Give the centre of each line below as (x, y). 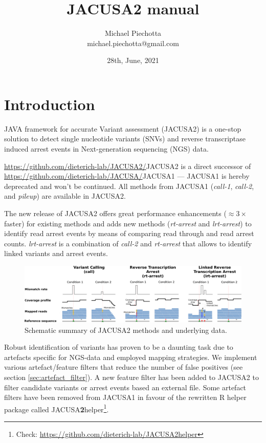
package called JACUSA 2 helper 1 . (57, 408)
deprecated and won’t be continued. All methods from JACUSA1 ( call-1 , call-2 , (129, 186)
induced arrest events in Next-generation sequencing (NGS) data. (106, 149)
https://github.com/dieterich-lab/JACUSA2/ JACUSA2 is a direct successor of (128, 166)
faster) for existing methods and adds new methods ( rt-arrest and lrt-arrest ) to (128, 223)
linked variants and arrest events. (56, 253)
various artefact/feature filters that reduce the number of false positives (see (124, 367)
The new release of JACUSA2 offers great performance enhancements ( (115, 213)
